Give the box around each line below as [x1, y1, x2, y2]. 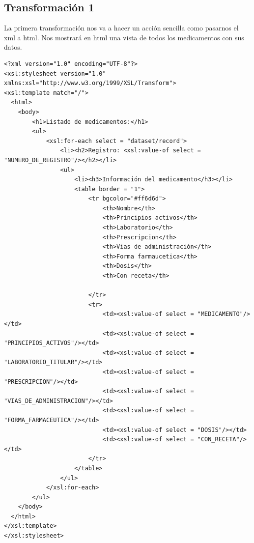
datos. [4, 42, 22, 52]
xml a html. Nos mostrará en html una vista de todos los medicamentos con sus [4, 32, 244, 42]
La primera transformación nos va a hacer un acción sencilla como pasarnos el [4, 23, 239, 33]
